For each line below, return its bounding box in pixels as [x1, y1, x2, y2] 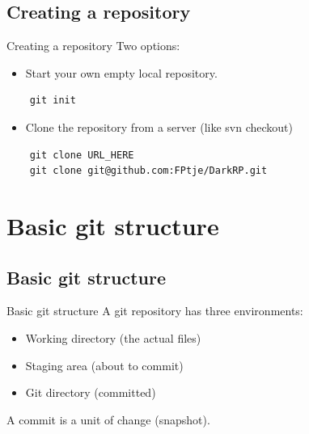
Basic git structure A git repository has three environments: [6, 302, 303, 319]
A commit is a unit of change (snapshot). [6, 411, 210, 428]
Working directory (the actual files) [25, 329, 201, 346]
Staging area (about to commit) [25, 356, 184, 373]
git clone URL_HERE [29, 149, 134, 161]
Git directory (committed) [25, 384, 156, 401]
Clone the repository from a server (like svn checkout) [25, 118, 293, 135]
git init [29, 95, 76, 107]
